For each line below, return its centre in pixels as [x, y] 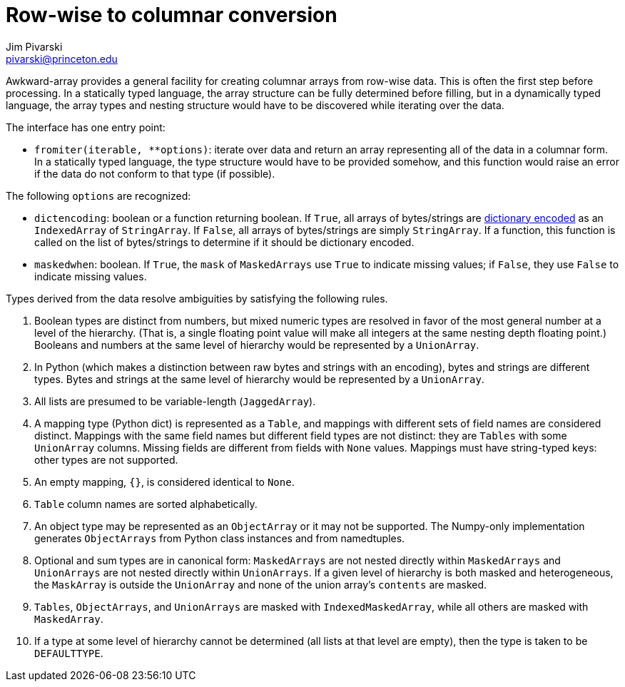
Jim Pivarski [34, 46]
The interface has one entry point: [86, 127]
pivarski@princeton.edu [62, 58]
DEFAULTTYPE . [69, 653]
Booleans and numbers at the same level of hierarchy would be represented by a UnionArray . [257, 345]
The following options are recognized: [98, 195]
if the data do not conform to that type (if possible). [155, 173]
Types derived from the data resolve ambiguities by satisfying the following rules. [197, 298]
